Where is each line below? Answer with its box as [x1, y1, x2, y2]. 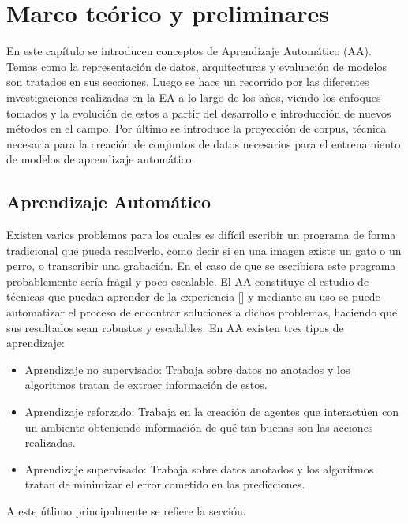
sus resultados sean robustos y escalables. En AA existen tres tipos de [6, 319, 344, 335]
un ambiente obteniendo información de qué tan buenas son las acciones [24, 418, 373, 435]
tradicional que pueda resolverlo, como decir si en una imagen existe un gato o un [6, 241, 402, 258]
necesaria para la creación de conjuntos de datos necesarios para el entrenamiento [6, 135, 401, 152]
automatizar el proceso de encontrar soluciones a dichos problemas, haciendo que [6, 304, 398, 320]
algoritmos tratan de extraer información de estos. [24, 376, 268, 393]
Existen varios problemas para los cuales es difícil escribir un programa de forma [6, 226, 396, 243]
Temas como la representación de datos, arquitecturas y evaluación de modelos [6, 58, 387, 74]
